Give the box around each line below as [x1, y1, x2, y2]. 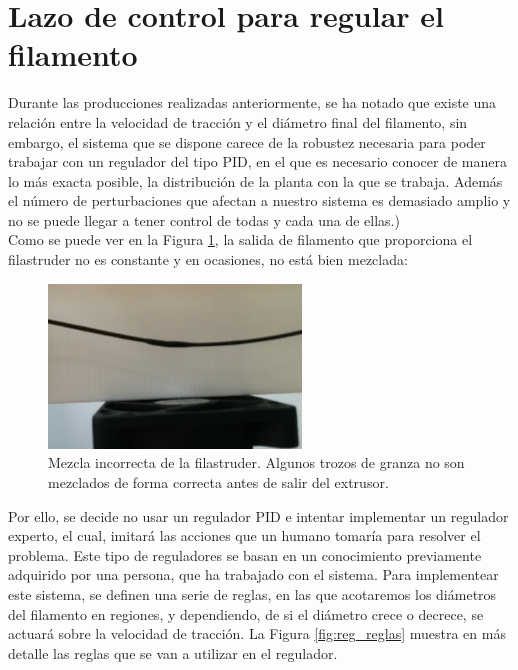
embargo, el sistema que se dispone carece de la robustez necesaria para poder [8, 131, 486, 152]
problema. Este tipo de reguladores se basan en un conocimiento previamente [8, 544, 482, 565]
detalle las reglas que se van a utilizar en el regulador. [8, 642, 338, 663]
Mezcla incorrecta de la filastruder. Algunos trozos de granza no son [48, 452, 465, 473]
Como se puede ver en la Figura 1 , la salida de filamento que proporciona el [8, 229, 473, 250]
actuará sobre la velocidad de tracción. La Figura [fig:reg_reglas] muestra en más [8, 623, 506, 644]
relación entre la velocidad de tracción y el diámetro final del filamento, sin [8, 111, 468, 132]
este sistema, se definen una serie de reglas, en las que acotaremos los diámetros [8, 584, 497, 605]
